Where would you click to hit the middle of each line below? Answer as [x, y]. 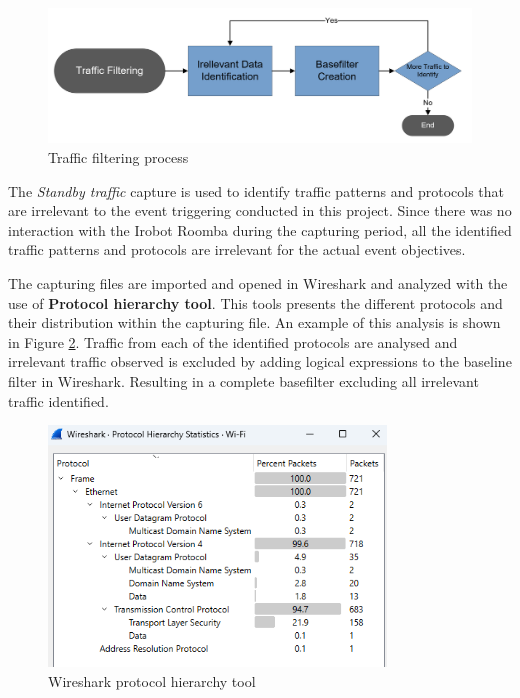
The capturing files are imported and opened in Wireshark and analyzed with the [258, 282]
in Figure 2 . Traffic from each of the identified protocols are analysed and [233, 341]
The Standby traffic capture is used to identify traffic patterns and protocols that [256, 190]
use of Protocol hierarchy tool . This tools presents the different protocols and [255, 302]
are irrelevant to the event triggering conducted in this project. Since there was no [260, 210]
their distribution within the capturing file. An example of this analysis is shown [254, 322]
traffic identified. [58, 400]
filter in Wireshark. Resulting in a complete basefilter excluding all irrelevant [243, 380]
